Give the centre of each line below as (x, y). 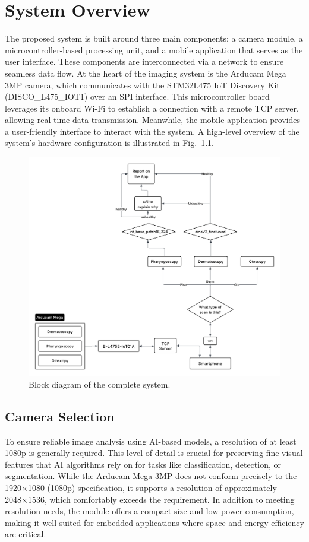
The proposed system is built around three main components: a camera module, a (154, 38)
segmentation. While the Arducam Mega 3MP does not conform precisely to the (151, 476)
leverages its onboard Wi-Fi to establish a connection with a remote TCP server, (152, 108)
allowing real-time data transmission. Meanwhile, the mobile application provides (153, 120)
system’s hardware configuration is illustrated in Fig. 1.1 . (109, 143)
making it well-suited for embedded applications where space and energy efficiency (154, 522)
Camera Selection (60, 416)
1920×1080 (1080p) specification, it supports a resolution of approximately (141, 487)
